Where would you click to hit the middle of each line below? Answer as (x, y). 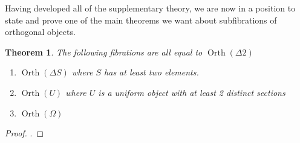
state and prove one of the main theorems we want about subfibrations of (141, 20)
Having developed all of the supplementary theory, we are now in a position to (150, 8)
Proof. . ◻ (24, 132)
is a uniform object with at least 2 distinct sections (192, 92)
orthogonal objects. (40, 32)
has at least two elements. (152, 72)
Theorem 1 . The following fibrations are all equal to (104, 52)
